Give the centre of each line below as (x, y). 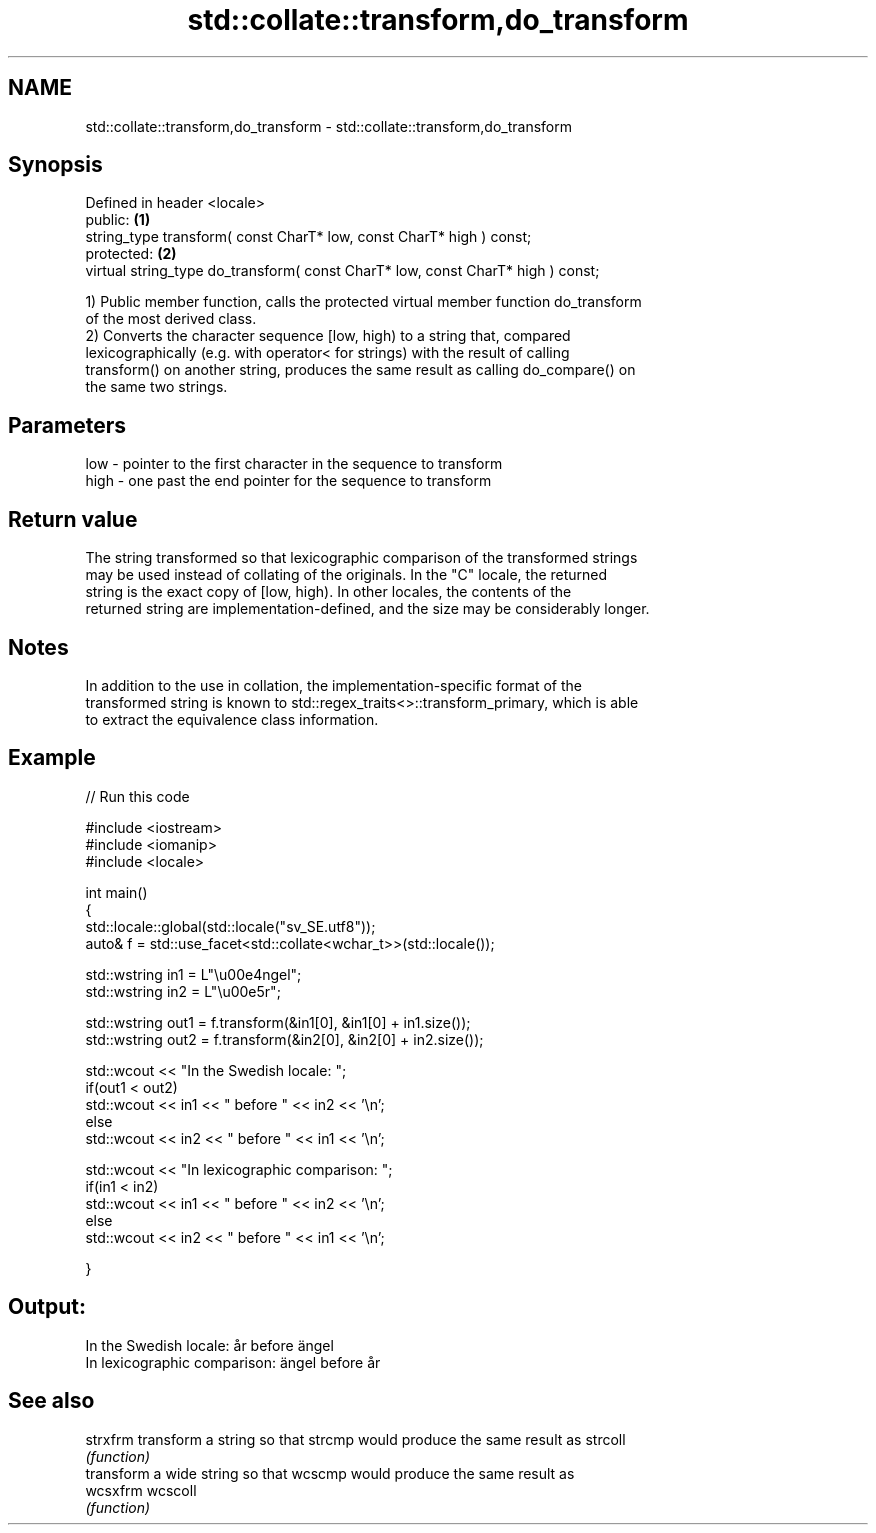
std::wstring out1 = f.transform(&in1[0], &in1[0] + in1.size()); (278, 1022)
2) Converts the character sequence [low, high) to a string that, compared (328, 336)
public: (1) (118, 220)
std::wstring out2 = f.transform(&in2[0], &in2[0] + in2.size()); (284, 1039)
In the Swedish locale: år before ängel (209, 1345)
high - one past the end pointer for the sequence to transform (288, 481)
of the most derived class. (171, 319)
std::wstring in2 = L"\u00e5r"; (183, 991)
